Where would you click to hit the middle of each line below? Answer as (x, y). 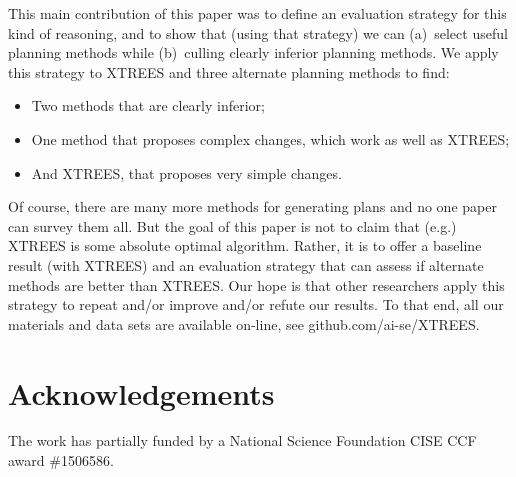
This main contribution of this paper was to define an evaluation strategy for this (257, 13)
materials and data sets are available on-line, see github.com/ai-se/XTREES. (244, 323)
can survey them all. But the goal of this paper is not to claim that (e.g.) (232, 225)
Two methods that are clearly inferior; (148, 105)
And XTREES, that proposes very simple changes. (186, 172)
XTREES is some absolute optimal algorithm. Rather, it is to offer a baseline (245, 245)
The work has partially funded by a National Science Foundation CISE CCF (242, 440)
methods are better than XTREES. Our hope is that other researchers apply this (256, 284)
